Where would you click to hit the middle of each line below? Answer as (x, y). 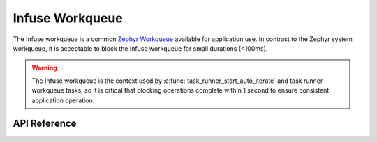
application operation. (63, 100)
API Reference (45, 124)
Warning (44, 68)
